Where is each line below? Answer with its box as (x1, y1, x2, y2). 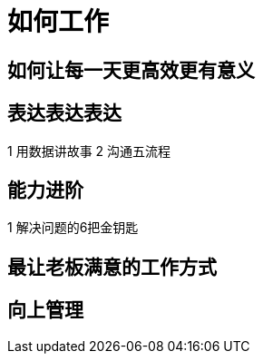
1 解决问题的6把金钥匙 (7, 220, 139, 236)
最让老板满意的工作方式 (7, 255, 217, 278)
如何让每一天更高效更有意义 (7, 58, 255, 82)
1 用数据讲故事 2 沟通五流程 (7, 142, 171, 159)
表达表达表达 (7, 102, 122, 125)
